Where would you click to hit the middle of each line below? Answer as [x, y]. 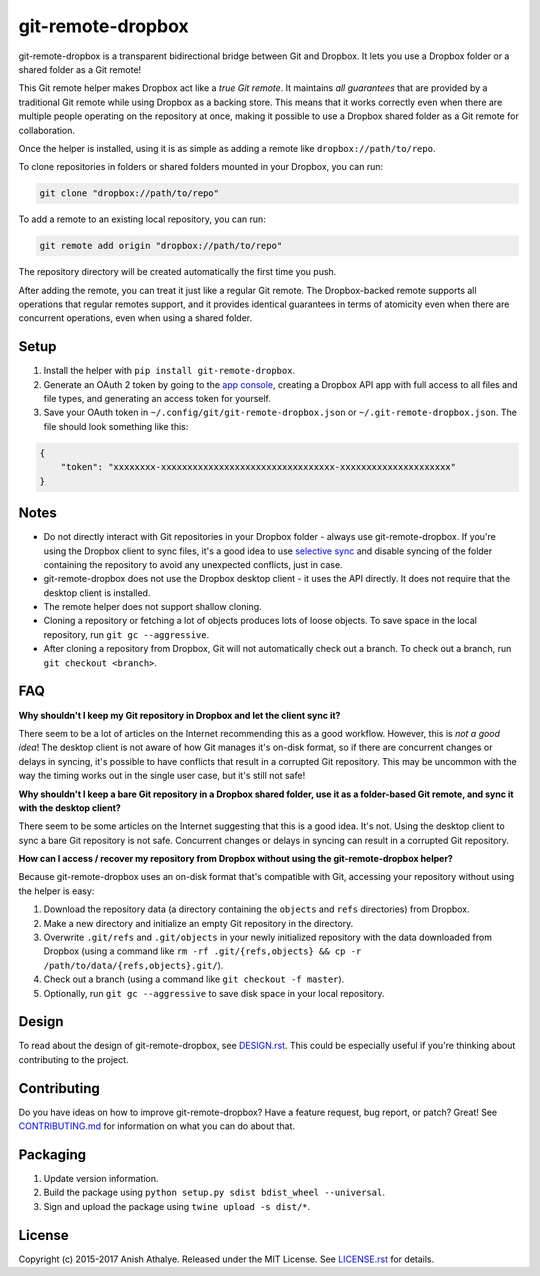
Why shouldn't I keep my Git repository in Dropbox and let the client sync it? [179, 715]
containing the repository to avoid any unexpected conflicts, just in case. [193, 564]
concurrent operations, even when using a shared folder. [135, 318]
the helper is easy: [56, 891]
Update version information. [101, 1179]
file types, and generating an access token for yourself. [157, 399]
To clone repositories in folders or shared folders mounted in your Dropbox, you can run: [201, 167]
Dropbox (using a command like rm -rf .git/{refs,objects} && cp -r [202, 951]
